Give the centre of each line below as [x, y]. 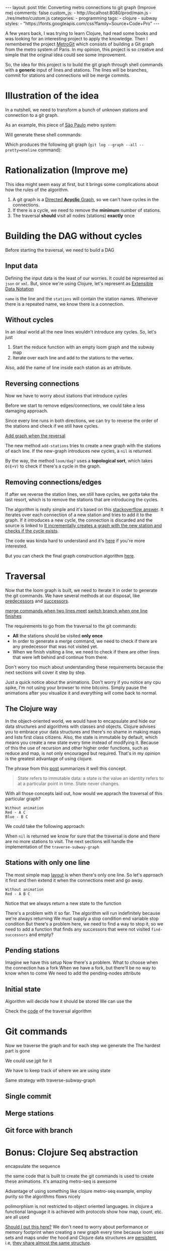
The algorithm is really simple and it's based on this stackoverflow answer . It [84, 509]
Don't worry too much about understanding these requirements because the [84, 667]
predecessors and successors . [37, 601]
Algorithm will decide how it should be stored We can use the [69, 1001]
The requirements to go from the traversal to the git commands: [71, 626]
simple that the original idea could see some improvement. [66, 55]
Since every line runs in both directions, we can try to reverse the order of [82, 421]
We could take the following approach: [45, 826]
